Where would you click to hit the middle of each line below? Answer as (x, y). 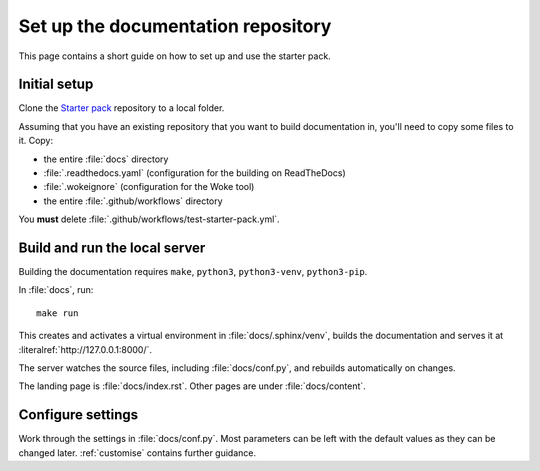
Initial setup (56, 84)
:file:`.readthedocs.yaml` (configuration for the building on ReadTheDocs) (194, 173)
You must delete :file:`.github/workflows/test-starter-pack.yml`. (149, 219)
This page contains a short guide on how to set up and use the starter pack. (175, 56)
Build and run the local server (112, 248)
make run (57, 313)
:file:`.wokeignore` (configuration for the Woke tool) (149, 187)
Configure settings (78, 415)
